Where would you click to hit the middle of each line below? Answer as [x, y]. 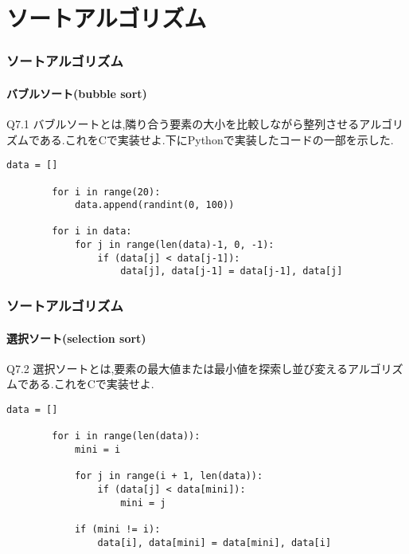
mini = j [143, 503]
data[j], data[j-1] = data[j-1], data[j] [232, 271]
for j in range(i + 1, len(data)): [169, 476]
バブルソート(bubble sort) [77, 93]
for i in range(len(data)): [126, 436]
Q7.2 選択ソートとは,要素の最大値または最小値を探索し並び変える [177, 368]
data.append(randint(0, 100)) [154, 205]
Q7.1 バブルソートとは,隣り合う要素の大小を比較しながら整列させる [183, 124]
